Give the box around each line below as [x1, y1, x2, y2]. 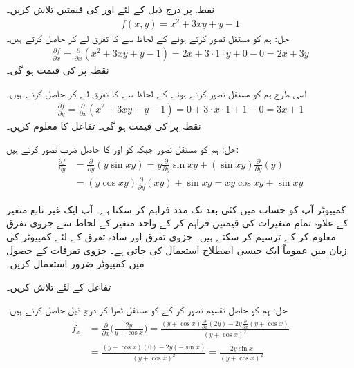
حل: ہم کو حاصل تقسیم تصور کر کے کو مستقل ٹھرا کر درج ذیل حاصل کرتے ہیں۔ [6, 302, 288, 317]
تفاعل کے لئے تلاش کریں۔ [6, 279, 111, 293]
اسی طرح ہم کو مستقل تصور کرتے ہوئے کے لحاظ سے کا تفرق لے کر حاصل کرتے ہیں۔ [6, 86, 306, 100]
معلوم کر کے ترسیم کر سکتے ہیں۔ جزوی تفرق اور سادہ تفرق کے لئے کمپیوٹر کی [6, 229, 336, 243]
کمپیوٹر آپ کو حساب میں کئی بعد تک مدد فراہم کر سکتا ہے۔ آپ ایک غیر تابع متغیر [6, 202, 346, 216]
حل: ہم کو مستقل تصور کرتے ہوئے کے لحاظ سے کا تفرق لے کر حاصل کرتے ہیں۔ [6, 30, 289, 45]
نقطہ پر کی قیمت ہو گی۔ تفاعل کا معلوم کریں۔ [6, 118, 201, 133]
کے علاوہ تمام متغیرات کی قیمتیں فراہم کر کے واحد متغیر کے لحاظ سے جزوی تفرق [6, 215, 348, 230]
